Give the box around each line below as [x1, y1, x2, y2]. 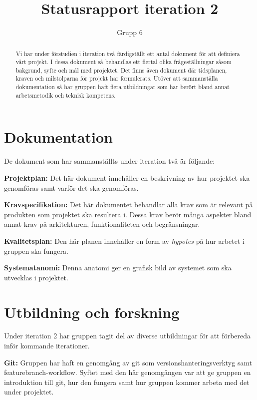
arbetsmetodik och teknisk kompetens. [15, 91, 116, 99]
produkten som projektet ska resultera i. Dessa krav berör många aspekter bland [4, 209, 252, 219]
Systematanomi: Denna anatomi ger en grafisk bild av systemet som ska [4, 262, 232, 273]
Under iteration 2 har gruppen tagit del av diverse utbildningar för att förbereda [4, 330, 251, 341]
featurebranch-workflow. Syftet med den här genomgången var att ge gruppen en [4, 367, 251, 377]
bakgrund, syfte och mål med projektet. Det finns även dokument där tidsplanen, [15, 66, 227, 74]
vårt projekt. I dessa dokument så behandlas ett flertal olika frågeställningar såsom [15, 58, 232, 66]
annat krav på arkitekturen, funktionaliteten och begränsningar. [4, 219, 200, 229]
